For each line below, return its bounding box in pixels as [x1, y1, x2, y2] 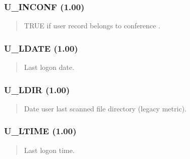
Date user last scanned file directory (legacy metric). [24, 103, 187, 113]
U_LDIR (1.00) [4, 83, 70, 96]
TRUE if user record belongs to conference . [24, 20, 161, 31]
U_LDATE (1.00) [4, 42, 78, 54]
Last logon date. [24, 62, 74, 72]
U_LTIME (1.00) [4, 125, 77, 137]
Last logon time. [24, 144, 75, 155]
